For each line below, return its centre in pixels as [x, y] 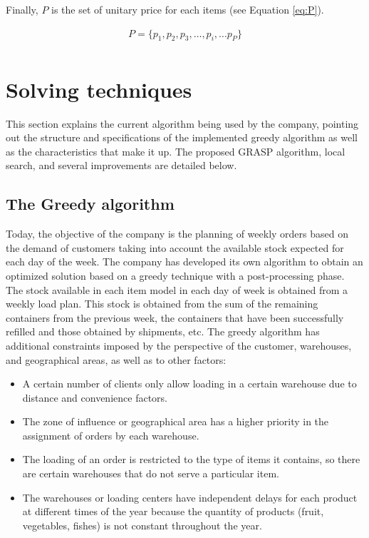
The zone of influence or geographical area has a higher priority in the [176, 421]
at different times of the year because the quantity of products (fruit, [173, 511]
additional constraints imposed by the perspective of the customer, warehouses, [179, 345]
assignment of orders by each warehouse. [111, 435]
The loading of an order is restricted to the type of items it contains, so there [191, 459]
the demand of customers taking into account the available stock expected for [175, 247]
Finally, [22, 9]
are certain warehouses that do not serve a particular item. [151, 473]
